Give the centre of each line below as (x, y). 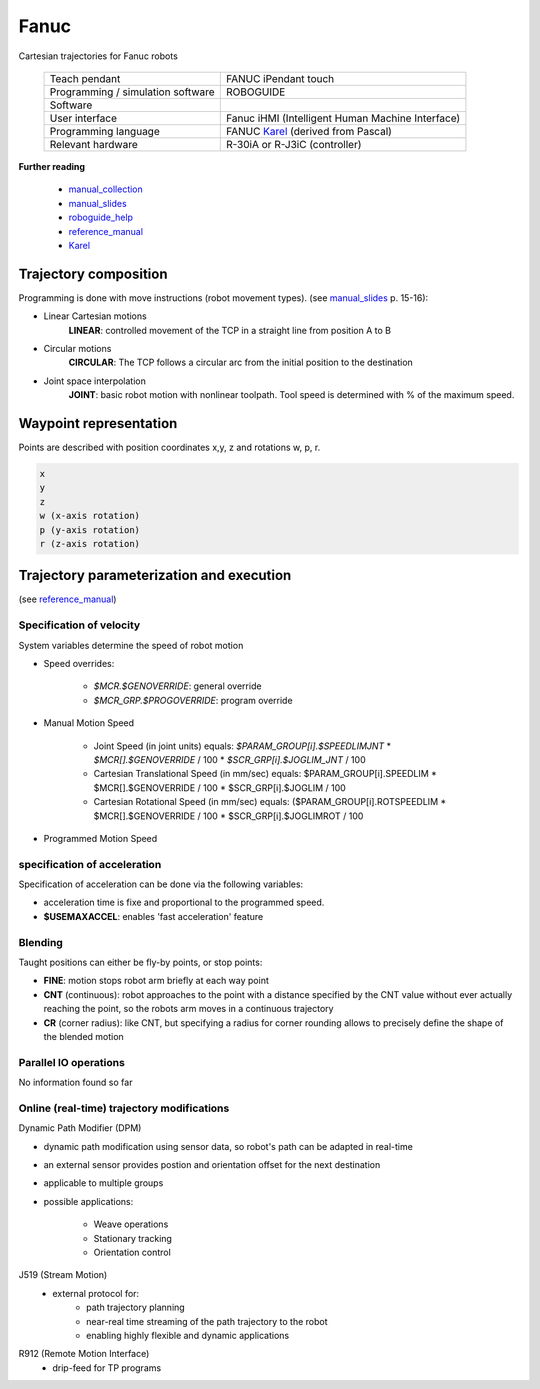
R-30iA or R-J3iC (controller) (293, 144)
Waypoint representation (98, 423)
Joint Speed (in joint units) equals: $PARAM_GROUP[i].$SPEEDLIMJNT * (242, 746)
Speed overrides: (79, 664)
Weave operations (131, 1224)
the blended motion (83, 1036)
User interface (83, 118)
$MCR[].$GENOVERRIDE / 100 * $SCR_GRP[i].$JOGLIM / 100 (220, 787)
